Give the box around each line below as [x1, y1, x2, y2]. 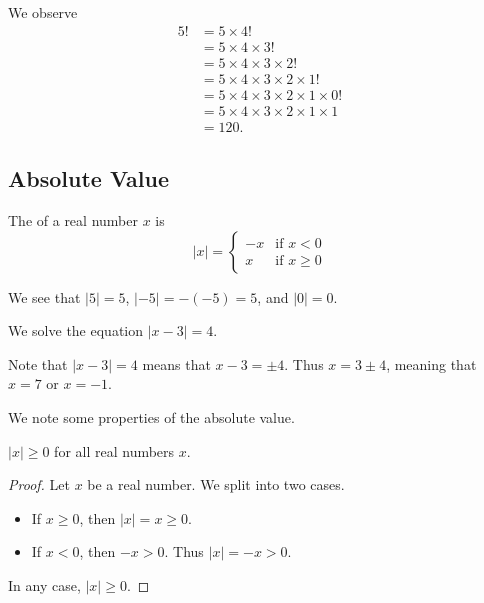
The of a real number [8, 210, 138, 231]
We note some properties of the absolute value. [8, 406, 295, 427]
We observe [8, 2, 78, 22]
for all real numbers [54, 440, 175, 461]
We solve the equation [8, 320, 144, 341]
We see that [8, 286, 81, 307]
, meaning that [386, 353, 477, 374]
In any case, [8, 574, 81, 595]
